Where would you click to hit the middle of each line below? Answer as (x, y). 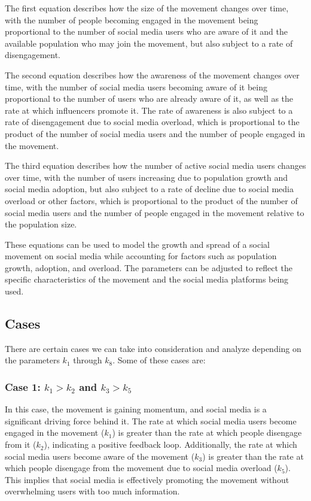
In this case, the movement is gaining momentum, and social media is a (136, 409)
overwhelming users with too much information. (92, 491)
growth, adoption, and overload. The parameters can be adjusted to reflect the (149, 267)
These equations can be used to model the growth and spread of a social (137, 244)
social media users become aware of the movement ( (100, 456)
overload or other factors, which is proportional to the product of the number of (151, 200)
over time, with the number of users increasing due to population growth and (146, 177)
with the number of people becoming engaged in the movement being (132, 19)
